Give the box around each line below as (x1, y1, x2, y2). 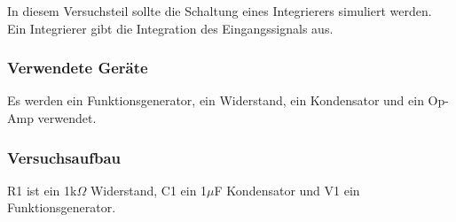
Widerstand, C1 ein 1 (90, 180, 208, 199)
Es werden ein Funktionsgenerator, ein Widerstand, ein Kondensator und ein (7, 91, 424, 110)
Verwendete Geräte (7, 57, 148, 79)
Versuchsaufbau (7, 146, 122, 168)
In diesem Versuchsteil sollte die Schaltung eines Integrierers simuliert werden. (7, 2, 432, 19)
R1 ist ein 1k (7, 180, 77, 199)
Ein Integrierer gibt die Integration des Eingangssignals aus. (7, 19, 334, 37)
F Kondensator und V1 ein (214, 180, 360, 199)
